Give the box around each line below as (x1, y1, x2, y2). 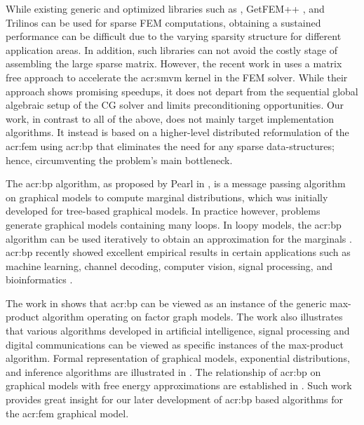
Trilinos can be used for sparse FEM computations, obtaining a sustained (6, 15, 321, 29)
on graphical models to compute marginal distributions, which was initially (6, 189, 328, 204)
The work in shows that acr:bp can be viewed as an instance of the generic (6, 295, 327, 310)
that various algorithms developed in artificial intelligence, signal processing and (6, 323, 350, 338)
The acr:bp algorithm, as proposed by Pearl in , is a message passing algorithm (6, 176, 346, 191)
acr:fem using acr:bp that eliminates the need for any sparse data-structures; (6, 138, 335, 153)
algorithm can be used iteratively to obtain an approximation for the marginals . (6, 231, 352, 245)
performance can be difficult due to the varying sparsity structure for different (6, 29, 342, 43)
